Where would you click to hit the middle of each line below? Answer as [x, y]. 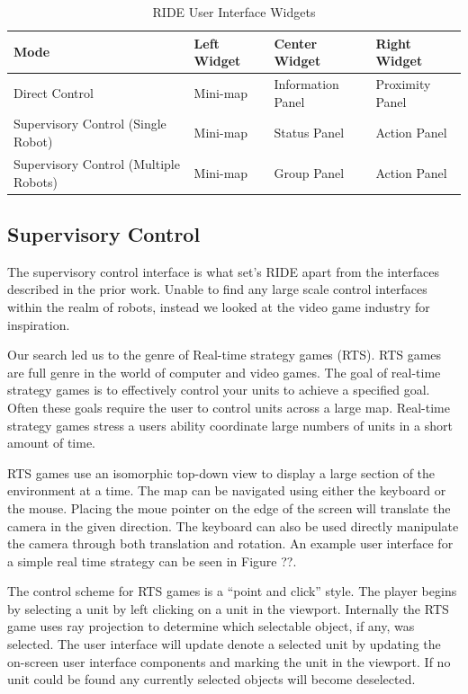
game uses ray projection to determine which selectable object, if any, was [211, 626]
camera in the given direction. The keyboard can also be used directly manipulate [233, 525]
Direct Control [54, 92]
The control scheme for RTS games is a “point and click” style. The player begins [232, 591]
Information [306, 84]
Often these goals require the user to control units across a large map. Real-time [229, 407]
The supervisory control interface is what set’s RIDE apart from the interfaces [224, 271]
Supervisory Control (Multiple [97, 163]
